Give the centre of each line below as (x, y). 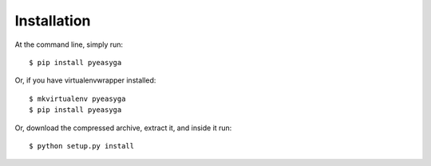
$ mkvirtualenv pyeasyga (77, 98)
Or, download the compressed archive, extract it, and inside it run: (123, 128)
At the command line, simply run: (69, 44)
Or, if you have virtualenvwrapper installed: (85, 80)
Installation (53, 21)
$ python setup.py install (82, 146)
